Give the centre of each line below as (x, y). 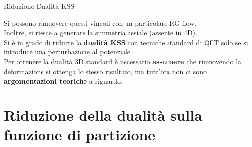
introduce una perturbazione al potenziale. (68, 52)
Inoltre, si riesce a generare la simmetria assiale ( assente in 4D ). (101, 32)
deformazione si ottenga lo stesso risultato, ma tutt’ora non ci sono (105, 71)
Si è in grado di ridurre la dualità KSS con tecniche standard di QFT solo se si (126, 42)
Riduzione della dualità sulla (103, 115)
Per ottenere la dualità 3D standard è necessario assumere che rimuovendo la (123, 61)
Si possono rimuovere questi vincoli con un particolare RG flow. (100, 23)
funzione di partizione (80, 134)
